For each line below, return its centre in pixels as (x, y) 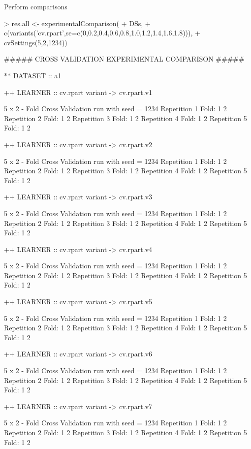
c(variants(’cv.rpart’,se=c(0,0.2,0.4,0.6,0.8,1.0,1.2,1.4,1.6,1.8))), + (102, 33)
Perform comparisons (36, 6)
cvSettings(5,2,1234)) (36, 42)
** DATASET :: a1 (33, 75)
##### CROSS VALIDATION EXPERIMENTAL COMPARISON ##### (124, 59)
